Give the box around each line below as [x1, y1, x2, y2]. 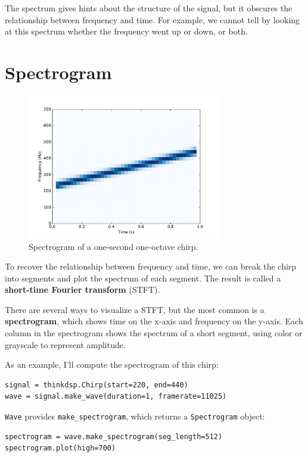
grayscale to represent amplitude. [5, 338, 126, 350]
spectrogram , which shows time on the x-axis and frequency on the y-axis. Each [5, 315, 303, 327]
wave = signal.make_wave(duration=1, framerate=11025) [5, 392, 227, 401]
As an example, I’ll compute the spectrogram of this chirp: [5, 358, 219, 371]
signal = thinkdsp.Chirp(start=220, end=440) [5, 380, 188, 389]
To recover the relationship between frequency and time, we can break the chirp [5, 260, 297, 273]
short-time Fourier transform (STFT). [5, 283, 160, 296]
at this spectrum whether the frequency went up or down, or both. [5, 25, 248, 37]
